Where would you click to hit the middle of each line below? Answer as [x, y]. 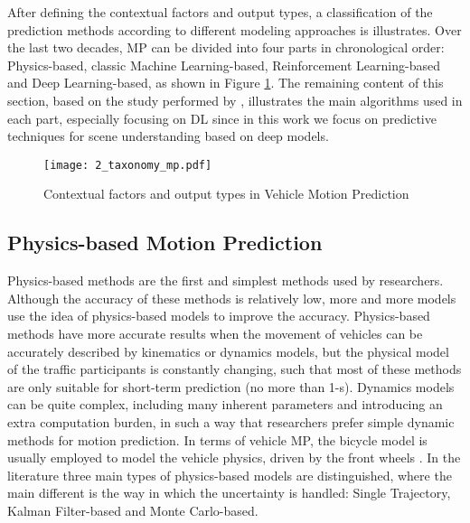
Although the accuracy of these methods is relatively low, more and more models [232, 298]
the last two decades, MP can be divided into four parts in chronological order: [226, 47]
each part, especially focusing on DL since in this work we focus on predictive [222, 118]
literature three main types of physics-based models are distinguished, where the [230, 475]
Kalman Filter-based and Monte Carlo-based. [133, 510]
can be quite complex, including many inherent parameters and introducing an [225, 404]
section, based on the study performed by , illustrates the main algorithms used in [235, 100]
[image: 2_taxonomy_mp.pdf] [128, 165]
